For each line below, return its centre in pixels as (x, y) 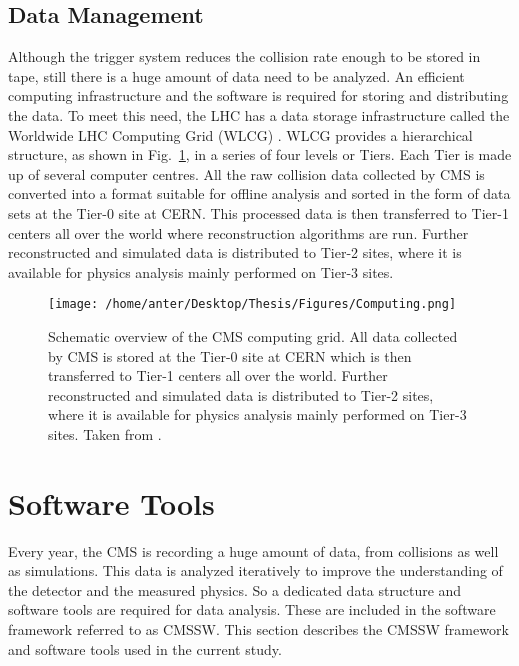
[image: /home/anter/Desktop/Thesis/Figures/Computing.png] (252, 304)
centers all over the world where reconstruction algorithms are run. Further (238, 232)
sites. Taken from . (105, 433)
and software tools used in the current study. (145, 648)
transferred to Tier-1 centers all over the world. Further (218, 375)
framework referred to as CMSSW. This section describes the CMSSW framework (258, 629)
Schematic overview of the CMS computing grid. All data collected (253, 335)
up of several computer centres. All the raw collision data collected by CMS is (246, 173)
